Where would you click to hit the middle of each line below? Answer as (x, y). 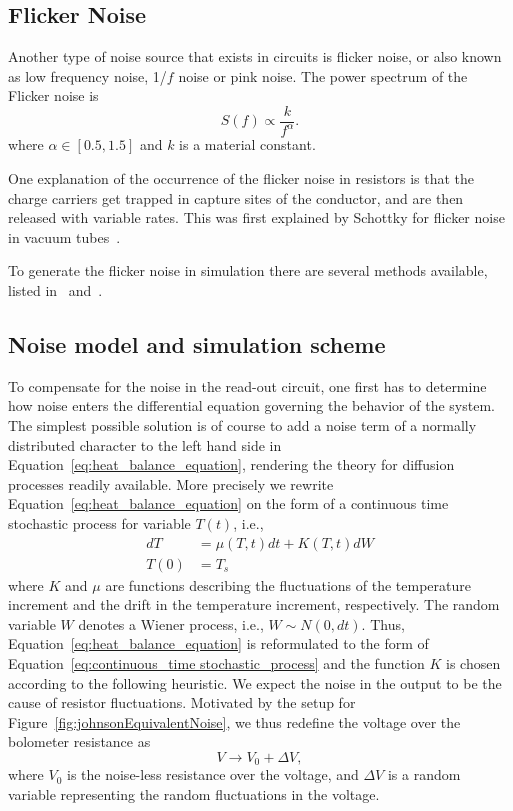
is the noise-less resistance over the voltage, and (213, 774)
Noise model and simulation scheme (197, 343)
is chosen (473, 662)
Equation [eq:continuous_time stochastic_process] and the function (216, 662)
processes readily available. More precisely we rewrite (171, 483)
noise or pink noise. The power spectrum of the (323, 75)
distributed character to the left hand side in (145, 444)
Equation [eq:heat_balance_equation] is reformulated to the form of (218, 643)
